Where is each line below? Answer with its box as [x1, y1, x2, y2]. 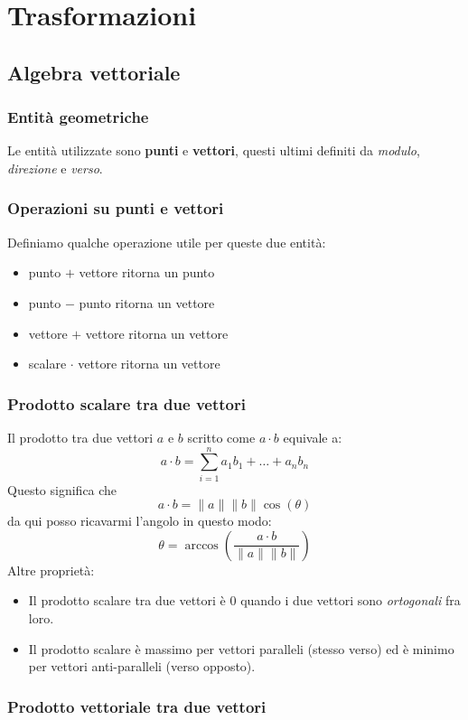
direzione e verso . [7, 158, 103, 177]
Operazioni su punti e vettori [7, 197, 224, 220]
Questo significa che [7, 480, 117, 499]
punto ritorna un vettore [79, 293, 215, 312]
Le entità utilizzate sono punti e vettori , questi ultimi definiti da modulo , [7, 141, 420, 160]
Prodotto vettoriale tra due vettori [7, 695, 267, 717]
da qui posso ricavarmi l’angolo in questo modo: [7, 511, 272, 530]
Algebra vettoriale [7, 58, 181, 86]
